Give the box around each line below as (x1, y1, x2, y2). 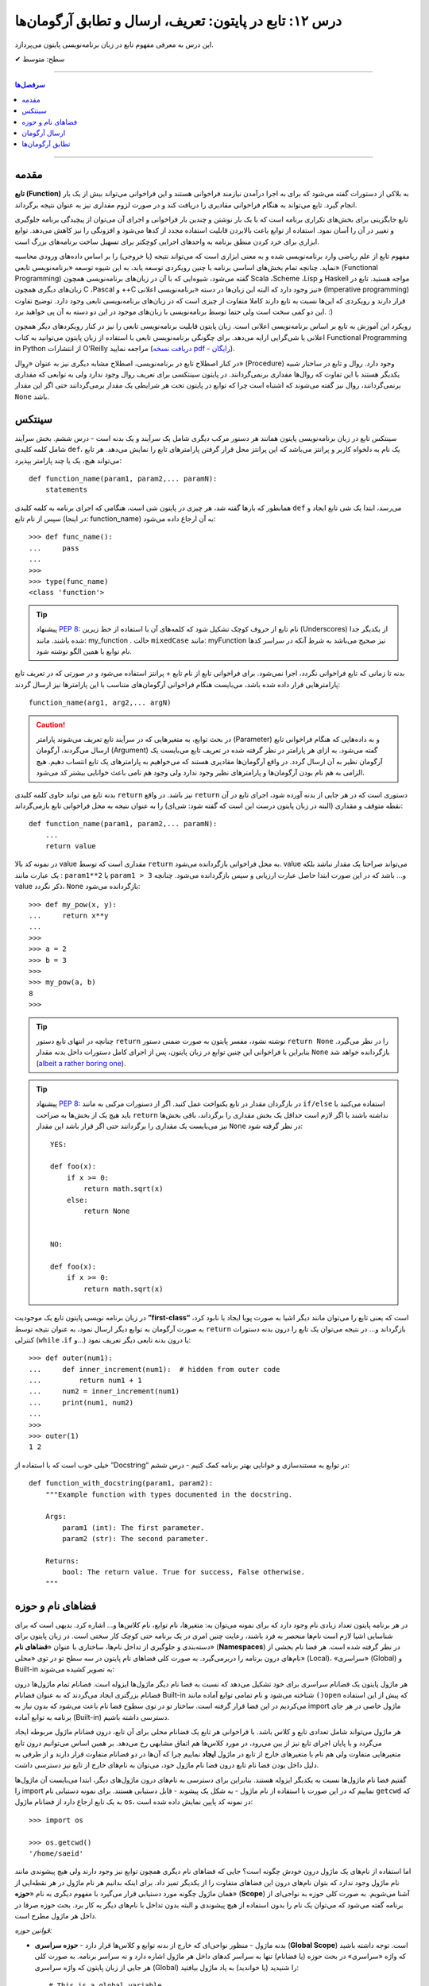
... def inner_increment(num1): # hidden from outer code (29, 1365, 280, 1374)
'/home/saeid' (29, 1849, 83, 1858)
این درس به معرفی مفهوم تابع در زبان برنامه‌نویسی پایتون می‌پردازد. (14, 40, 214, 49)
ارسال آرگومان (21, 128, 66, 137)
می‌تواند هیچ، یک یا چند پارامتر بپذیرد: (14, 455, 122, 465)
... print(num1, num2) (29, 1398, 134, 1407)
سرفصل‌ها (14, 80, 45, 90)
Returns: (44, 1556, 79, 1565)
